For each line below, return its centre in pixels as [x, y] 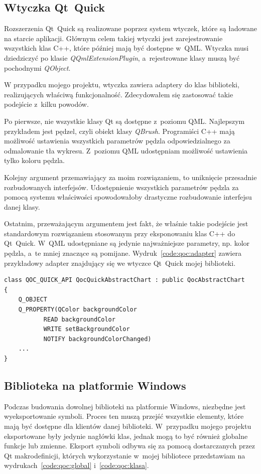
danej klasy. [22, 206]
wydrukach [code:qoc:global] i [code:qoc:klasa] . [77, 465]
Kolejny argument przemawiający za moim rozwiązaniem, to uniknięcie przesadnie [130, 177]
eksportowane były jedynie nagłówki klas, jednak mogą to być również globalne [126, 436]
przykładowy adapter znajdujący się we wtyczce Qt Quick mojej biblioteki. [120, 263]
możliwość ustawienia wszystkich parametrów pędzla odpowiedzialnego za [117, 141]
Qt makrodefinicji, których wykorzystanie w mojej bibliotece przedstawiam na [125, 455]
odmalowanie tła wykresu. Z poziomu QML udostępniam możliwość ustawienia [126, 150]
